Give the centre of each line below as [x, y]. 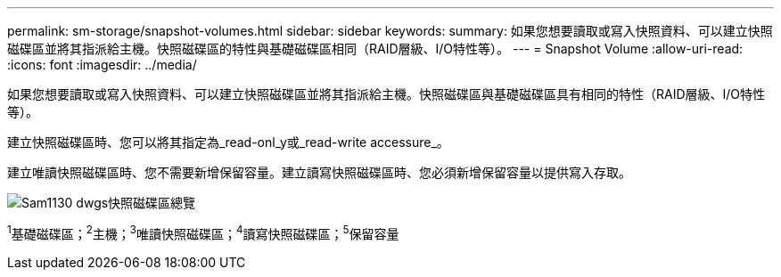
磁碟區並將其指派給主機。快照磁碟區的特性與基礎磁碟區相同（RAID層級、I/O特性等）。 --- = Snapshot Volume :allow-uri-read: [375, 49]
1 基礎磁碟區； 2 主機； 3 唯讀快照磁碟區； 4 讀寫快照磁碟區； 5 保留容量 [203, 232]
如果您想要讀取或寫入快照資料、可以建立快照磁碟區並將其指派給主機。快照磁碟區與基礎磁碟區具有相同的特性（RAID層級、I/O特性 [386, 94]
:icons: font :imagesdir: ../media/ [102, 65]
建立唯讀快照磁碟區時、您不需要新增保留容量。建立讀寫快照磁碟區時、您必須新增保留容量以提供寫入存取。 [319, 172]
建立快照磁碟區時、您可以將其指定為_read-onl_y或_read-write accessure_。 [228, 142]
